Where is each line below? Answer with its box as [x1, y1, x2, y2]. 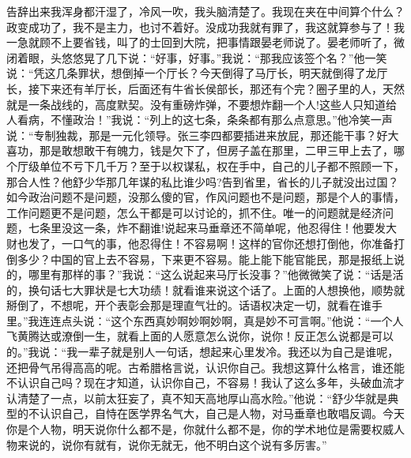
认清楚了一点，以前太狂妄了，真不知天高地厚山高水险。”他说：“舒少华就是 [6, 389, 388, 406]
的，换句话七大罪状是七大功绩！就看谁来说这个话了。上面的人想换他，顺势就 [6, 281, 405, 298]
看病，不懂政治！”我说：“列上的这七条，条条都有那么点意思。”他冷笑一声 [17, 111, 393, 128]
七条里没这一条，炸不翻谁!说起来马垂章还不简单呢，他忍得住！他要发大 [28, 220, 397, 236]
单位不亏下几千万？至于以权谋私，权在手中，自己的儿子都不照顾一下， [39, 157, 405, 174]
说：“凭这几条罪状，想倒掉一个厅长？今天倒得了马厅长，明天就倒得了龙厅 [6, 65, 388, 81]
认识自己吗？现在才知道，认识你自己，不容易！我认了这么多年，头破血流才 [17, 374, 405, 391]
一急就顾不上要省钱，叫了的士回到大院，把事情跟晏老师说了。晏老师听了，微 [6, 34, 405, 51]
